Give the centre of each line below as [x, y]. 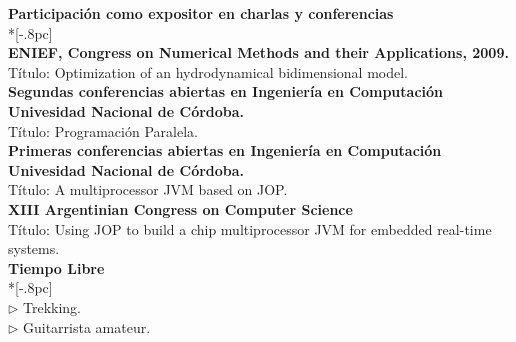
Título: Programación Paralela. [103, 130]
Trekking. [52, 306]
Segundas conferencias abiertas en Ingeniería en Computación [225, 91]
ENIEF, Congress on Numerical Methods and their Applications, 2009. [258, 52]
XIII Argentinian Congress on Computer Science [180, 208]
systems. [34, 248]
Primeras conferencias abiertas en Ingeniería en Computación [225, 150]
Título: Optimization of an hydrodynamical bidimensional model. [208, 71]
